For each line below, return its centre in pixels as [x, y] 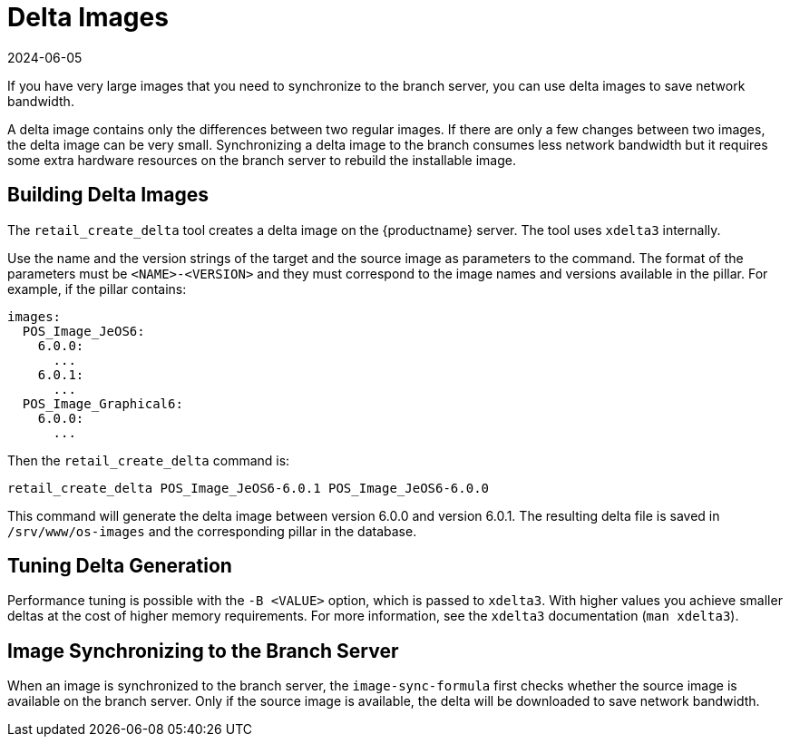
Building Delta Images [108, 195]
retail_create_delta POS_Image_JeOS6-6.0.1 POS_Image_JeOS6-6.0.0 [249, 488]
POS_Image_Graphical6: [102, 403]
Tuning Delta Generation [120, 566]
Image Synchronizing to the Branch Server [203, 651]
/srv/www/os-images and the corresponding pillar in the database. [212, 531]
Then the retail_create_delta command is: [149, 460]
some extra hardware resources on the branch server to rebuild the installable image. [262, 160]
